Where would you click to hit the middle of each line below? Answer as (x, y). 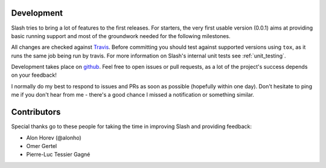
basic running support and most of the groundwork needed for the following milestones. (121, 36)
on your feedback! (34, 75)
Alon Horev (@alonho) (54, 137)
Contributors (36, 112)
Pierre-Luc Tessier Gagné (58, 155)
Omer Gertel (42, 146)
